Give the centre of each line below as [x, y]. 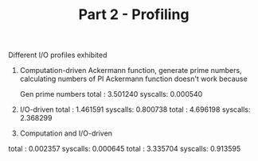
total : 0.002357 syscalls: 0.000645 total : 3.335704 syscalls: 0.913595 [125, 149]
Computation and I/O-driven [66, 133]
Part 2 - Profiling [134, 15]
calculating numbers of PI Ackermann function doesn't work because [134, 79]
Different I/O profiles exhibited [58, 55]
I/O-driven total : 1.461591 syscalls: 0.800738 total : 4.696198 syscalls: [135, 109]
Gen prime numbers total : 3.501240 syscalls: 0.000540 [111, 94]
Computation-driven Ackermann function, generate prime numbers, [131, 71]
